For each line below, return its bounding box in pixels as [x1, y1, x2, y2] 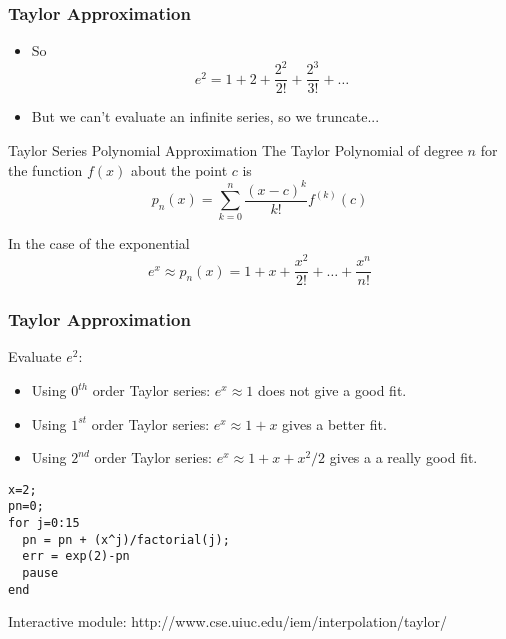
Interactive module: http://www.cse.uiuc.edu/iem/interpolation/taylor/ [8, 611, 447, 632]
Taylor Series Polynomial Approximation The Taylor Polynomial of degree [8, 139, 463, 160]
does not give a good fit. [257, 380, 407, 400]
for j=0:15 [8, 516, 80, 531]
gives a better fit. [282, 413, 387, 434]
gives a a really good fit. [329, 447, 478, 468]
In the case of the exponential [8, 233, 190, 254]
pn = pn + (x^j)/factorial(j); [22, 532, 230, 547]
